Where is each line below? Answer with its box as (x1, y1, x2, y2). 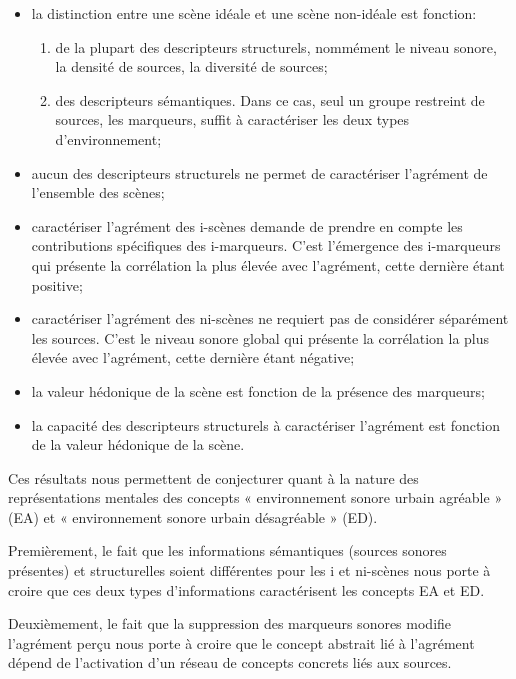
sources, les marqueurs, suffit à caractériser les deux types (55, 109, 410, 130)
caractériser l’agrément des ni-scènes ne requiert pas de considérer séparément (31, 308, 509, 329)
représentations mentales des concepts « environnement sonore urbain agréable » (8, 487, 503, 508)
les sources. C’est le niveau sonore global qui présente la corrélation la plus (31, 327, 490, 348)
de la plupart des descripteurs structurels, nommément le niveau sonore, (55, 36, 497, 57)
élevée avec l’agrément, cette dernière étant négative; (31, 347, 355, 368)
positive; (31, 274, 83, 295)
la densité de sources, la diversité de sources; (55, 56, 328, 77)
